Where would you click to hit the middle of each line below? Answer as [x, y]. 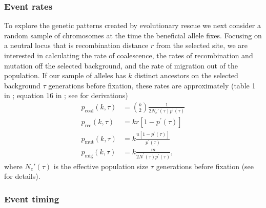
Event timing [32, 199]
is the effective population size [101, 166]
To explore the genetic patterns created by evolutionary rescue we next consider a [132, 25]
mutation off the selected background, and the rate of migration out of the [121, 65]
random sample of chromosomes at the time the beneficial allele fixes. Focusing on [133, 35]
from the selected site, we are [202, 45]
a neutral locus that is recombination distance [76, 45]
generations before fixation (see [205, 166]
